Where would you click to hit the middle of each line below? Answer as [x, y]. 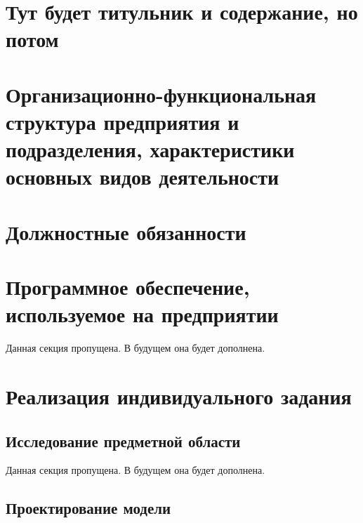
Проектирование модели [88, 508]
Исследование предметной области [123, 441]
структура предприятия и [123, 121]
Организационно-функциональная [161, 94]
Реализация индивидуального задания [179, 396]
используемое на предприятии [142, 314]
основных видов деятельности [143, 177]
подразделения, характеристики [150, 149]
